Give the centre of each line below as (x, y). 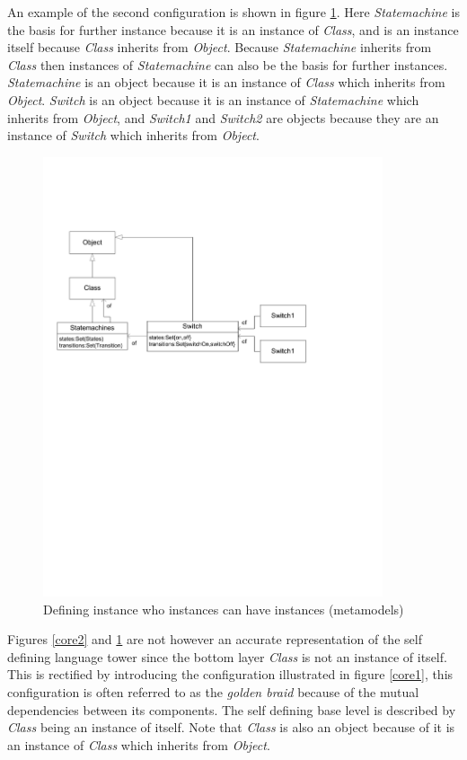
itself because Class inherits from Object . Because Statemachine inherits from (220, 47)
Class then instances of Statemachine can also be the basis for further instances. (228, 64)
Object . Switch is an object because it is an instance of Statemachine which (213, 99)
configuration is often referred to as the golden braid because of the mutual (213, 691)
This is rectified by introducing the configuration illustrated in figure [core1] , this (230, 674)
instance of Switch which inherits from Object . (133, 135)
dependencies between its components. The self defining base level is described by (232, 709)
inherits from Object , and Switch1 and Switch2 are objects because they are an (223, 117)
